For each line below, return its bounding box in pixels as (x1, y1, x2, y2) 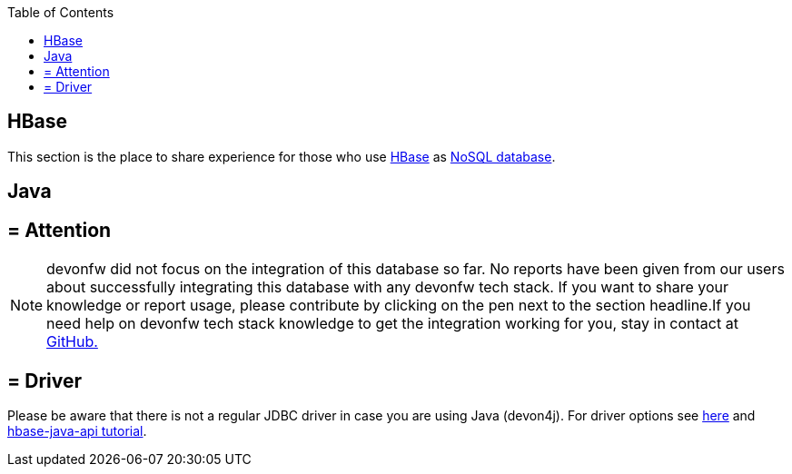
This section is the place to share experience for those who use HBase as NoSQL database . (7, 148, 556, 164)
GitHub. (46, 332, 98, 351)
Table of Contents (7, 5, 114, 20)
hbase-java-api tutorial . (7, 422, 147, 439)
